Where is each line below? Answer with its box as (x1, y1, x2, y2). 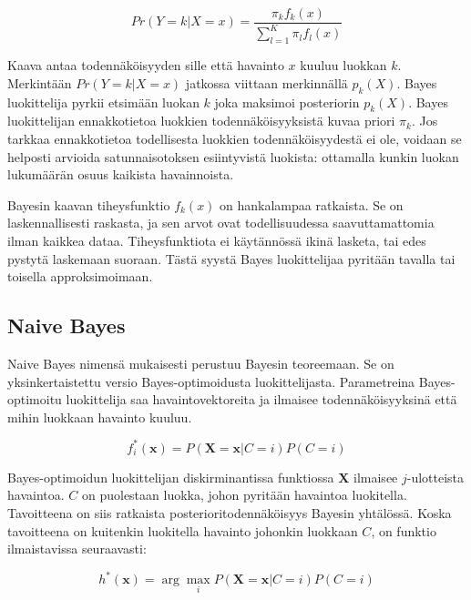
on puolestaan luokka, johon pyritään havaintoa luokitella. (81, 485, 407, 504)
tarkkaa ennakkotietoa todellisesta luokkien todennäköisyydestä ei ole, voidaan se (7, 128, 462, 147)
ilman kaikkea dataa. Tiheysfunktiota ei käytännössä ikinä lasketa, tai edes (7, 230, 426, 249)
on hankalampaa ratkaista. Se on (220, 195, 404, 214)
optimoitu (7, 390, 62, 409)
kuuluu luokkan (300, 56, 387, 75)
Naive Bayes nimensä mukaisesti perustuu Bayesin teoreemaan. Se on (7, 353, 394, 372)
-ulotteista (406, 467, 465, 486)
